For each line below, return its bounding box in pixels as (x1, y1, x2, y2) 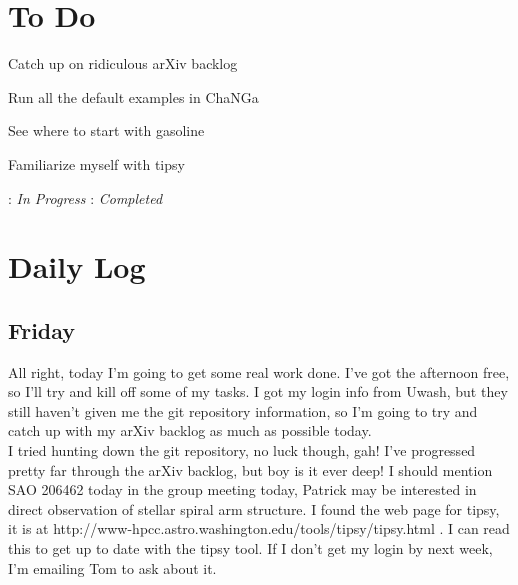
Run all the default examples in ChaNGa (8, 86, 259, 107)
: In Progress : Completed (8, 187, 163, 208)
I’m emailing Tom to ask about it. (8, 557, 217, 578)
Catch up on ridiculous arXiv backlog (8, 53, 238, 74)
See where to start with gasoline (8, 120, 205, 141)
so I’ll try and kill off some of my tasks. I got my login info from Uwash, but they (8, 381, 508, 402)
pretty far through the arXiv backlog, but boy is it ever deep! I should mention (8, 459, 493, 480)
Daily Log (8, 246, 146, 287)
